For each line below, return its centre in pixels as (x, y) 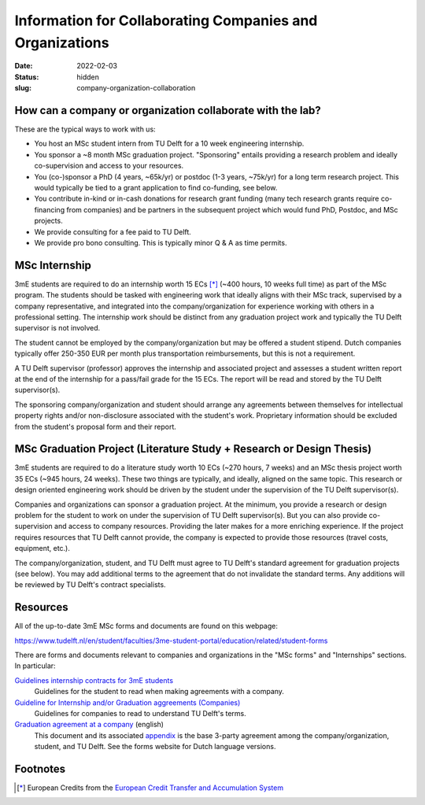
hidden (88, 77)
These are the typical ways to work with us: (85, 129)
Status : (27, 77)
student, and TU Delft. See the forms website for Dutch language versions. (155, 747)
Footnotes (40, 768)
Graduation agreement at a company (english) (89, 725)
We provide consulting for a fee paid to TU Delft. (113, 231)
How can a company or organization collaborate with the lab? (168, 110)
